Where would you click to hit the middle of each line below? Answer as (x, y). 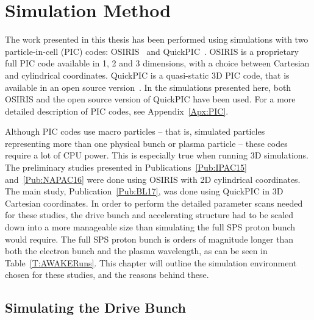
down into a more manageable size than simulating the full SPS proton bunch (150, 227)
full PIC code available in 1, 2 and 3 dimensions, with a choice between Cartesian (157, 63)
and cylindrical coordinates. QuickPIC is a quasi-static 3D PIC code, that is (147, 75)
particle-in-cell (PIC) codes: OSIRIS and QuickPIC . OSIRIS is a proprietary (152, 51)
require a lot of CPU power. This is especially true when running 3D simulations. (157, 155)
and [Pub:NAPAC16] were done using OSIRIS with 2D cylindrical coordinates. (153, 179)
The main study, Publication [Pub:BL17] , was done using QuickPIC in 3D (144, 191)
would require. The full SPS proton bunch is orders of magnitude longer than (149, 239)
